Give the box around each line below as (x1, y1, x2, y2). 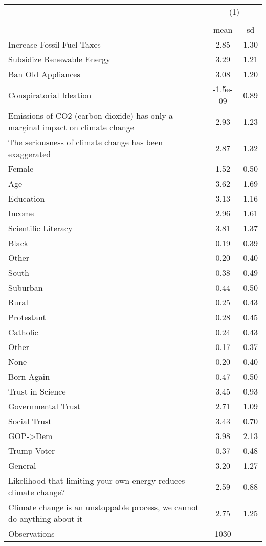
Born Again (8, 370, 50, 382)
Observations (8, 528, 55, 539)
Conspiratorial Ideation (8, 89, 92, 101)
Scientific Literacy (8, 222, 73, 234)
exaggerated (8, 148, 51, 160)
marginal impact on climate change (8, 121, 134, 133)
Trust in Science (8, 385, 66, 397)
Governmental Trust (8, 400, 81, 412)
